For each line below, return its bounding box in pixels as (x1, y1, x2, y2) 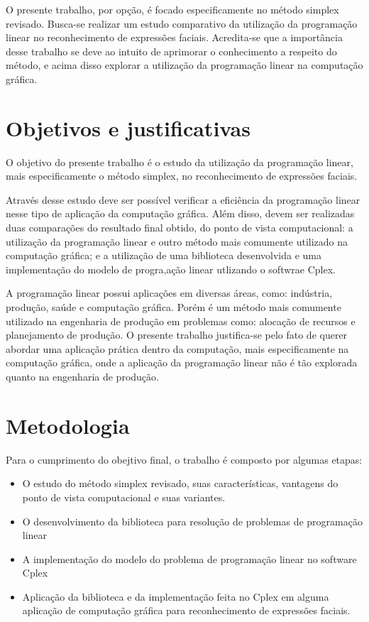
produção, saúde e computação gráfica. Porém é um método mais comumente (6, 300, 341, 315)
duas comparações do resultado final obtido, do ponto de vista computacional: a (6, 220, 353, 235)
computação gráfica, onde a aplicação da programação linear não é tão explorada (6, 355, 358, 370)
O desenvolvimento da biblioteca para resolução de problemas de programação (22, 513, 363, 528)
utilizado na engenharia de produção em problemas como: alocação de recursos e (6, 313, 356, 328)
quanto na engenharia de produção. (6, 369, 159, 383)
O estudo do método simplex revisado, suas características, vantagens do (22, 476, 338, 491)
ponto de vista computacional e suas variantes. (22, 489, 226, 504)
